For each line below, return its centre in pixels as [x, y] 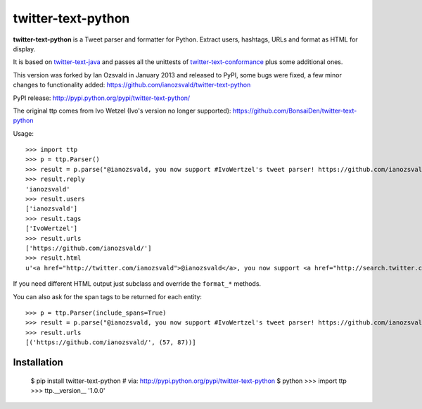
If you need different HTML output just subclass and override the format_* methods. [137, 284]
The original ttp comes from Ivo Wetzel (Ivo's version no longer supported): [122, 111]
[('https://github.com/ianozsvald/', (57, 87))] [111, 342]
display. [24, 49]
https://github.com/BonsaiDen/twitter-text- [295, 111]
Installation [38, 362]
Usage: [24, 133]
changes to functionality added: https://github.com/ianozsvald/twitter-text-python [132, 85]
